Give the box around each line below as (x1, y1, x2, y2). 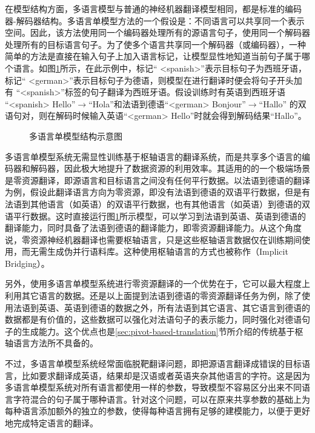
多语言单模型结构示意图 (29, 129, 122, 142)
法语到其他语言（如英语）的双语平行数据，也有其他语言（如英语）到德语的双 (5, 197, 310, 210)
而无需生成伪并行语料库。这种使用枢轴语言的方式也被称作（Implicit (21, 245, 288, 258)
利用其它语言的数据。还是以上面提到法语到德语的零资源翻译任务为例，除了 (5, 289, 302, 302)
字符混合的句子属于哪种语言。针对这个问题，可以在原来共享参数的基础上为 (13, 392, 310, 405)
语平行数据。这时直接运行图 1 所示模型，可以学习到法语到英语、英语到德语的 (5, 209, 306, 222)
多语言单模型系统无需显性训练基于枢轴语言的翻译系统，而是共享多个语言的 (5, 150, 302, 163)
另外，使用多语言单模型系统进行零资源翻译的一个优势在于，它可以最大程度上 (5, 277, 310, 290)
